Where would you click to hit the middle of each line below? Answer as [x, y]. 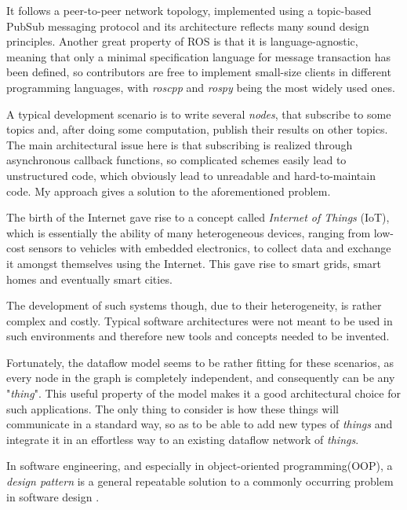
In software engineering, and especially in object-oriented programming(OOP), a [200, 466]
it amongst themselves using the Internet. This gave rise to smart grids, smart [194, 263]
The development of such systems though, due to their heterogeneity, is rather [194, 305]
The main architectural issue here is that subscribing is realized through [180, 144]
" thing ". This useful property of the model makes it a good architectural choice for [203, 393]
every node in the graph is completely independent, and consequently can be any [201, 378]
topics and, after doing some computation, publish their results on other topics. [197, 129]
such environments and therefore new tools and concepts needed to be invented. [198, 336]
